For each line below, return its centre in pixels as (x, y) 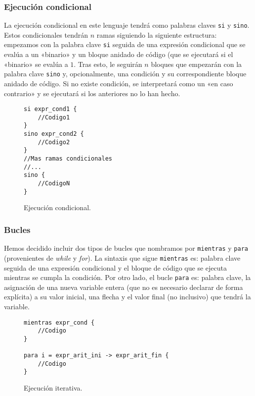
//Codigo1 (54, 117)
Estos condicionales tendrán (46, 34)
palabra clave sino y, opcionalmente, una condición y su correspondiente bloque (125, 74)
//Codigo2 (54, 142)
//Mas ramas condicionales (68, 159)
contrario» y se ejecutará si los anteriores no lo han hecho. (92, 93)
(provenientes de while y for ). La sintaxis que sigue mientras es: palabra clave (122, 257)
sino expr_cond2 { (54, 134)
